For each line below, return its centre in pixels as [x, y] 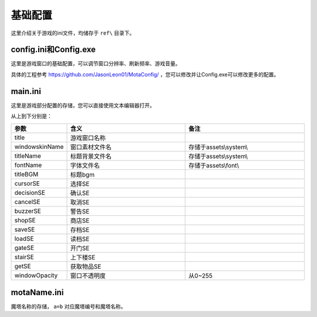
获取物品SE [86, 266]
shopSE [25, 220]
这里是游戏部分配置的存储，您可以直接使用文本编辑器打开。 [83, 105]
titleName [28, 156]
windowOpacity [36, 275]
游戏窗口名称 [88, 138]
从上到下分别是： [31, 116]
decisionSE [30, 192]
